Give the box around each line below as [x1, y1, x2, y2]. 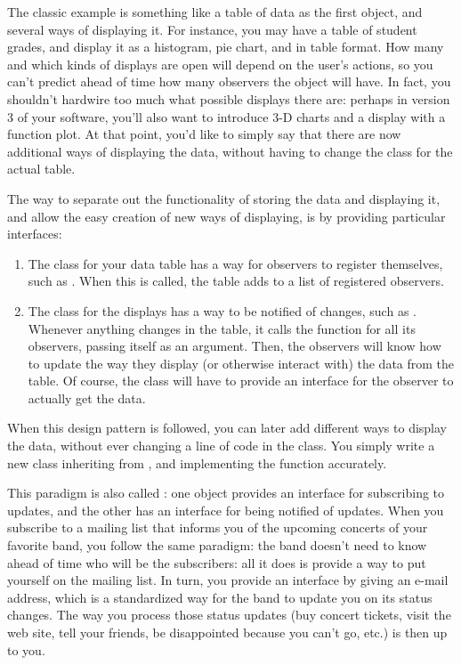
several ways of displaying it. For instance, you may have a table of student [7, 20, 417, 38]
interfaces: [7, 224, 62, 243]
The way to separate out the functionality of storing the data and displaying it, [7, 189, 441, 207]
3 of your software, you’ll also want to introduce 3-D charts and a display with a [7, 107, 446, 126]
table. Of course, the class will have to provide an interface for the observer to [28, 371, 454, 390]
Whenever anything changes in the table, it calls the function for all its [28, 319, 416, 337]
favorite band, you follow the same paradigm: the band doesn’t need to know [7, 536, 427, 555]
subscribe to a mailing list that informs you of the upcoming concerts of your [7, 518, 428, 537]
